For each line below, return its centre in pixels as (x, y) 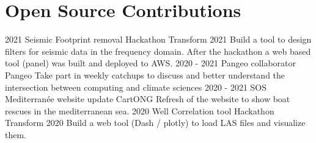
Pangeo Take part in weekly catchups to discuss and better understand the (145, 75)
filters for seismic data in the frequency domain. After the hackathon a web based (158, 51)
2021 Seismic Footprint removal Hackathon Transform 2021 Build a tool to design (158, 39)
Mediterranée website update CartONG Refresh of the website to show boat (148, 99)
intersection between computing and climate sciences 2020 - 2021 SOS (136, 87)
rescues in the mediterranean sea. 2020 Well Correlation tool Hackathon (140, 110)
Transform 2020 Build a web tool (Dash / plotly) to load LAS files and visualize (155, 123)
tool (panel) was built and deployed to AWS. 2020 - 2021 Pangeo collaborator (151, 63)
